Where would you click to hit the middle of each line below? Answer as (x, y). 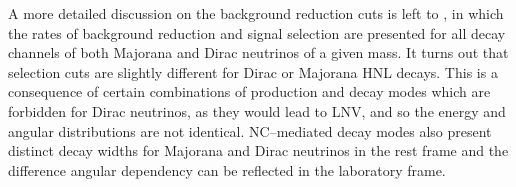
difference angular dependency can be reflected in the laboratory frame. (227, 169)
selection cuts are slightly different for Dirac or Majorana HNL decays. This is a (253, 71)
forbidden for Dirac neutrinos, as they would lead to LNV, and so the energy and (257, 110)
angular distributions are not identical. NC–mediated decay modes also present (250, 130)
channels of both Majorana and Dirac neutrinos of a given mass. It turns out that (258, 52)
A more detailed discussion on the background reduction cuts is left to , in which (256, 13)
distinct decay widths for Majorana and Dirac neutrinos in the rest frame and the (258, 150)
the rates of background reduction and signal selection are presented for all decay (257, 32)
